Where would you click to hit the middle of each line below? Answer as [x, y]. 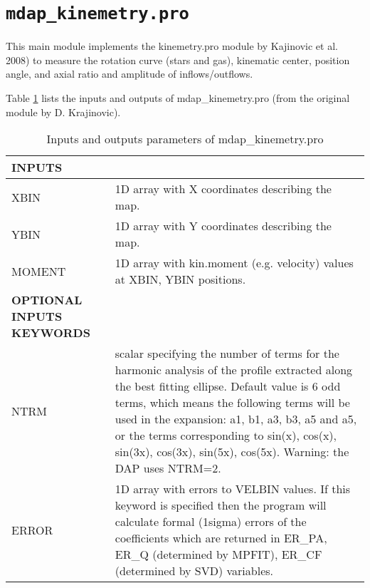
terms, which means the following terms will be [232, 403]
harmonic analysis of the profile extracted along [234, 370]
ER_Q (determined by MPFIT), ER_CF [218, 555]
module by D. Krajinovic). [63, 112]
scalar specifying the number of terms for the [227, 354]
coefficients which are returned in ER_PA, [221, 538]
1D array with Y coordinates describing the [223, 226]
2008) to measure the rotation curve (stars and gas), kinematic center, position [178, 60]
